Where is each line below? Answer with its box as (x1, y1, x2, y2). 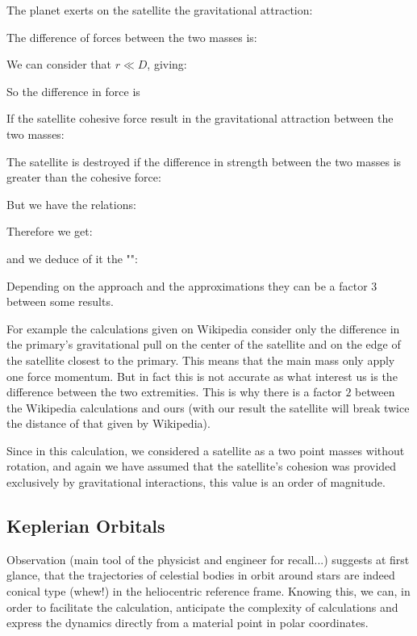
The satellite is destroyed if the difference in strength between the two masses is (6, 153, 402, 169)
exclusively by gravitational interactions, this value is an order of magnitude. (6, 474, 386, 491)
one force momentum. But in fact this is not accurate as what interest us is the (6, 367, 398, 384)
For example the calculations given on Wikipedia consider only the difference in (6, 320, 400, 337)
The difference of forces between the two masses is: (6, 28, 257, 45)
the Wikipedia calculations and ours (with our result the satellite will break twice (6, 399, 410, 416)
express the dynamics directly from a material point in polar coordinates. (6, 614, 369, 631)
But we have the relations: (6, 195, 136, 212)
